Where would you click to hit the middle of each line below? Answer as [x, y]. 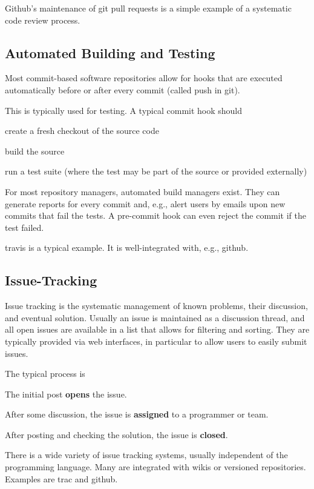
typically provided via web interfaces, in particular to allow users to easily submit [156, 341]
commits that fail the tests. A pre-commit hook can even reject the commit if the [156, 215]
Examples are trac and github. [61, 478]
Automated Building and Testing [110, 52]
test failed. [25, 227]
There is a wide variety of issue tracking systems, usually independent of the [146, 455]
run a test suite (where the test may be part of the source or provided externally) [156, 171]
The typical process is [45, 374]
